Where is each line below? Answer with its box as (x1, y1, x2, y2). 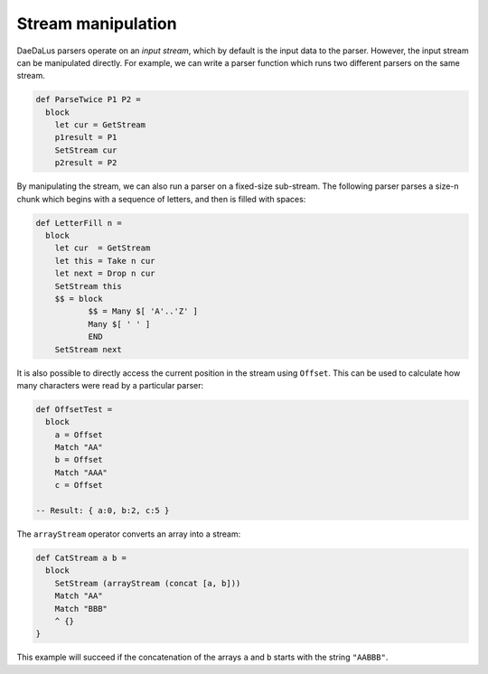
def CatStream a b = (35, 552, 127, 563)
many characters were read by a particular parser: (16, 379, 204, 390)
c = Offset (54, 480, 103, 491)
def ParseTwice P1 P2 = (35, 95, 142, 105)
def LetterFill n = (35, 218, 122, 228)
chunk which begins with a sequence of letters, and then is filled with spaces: (16, 193, 306, 204)
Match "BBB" (54, 604, 108, 613)
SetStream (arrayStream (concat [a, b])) (54, 578, 241, 588)
